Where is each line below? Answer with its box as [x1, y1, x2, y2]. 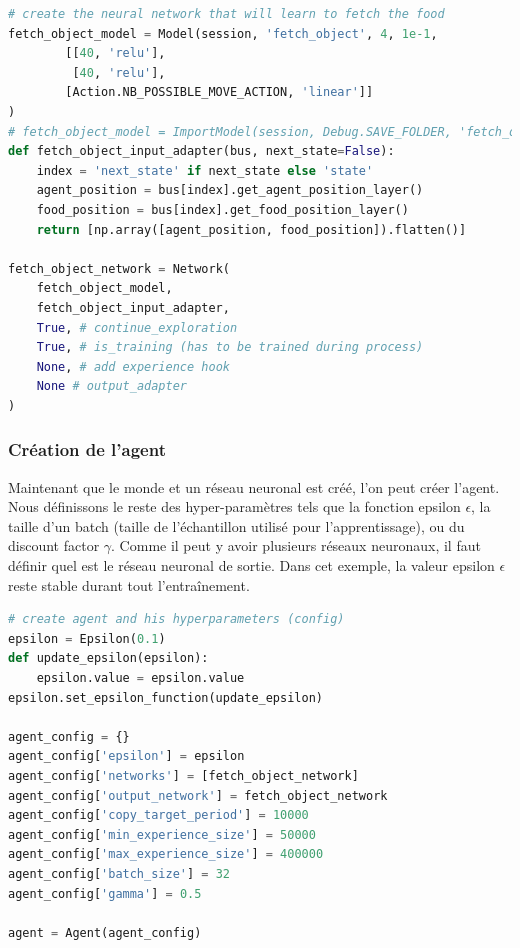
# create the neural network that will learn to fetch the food [8, 7, 445, 21]
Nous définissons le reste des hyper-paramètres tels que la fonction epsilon [8, 496, 461, 517]
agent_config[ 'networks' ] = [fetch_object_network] [8, 769, 359, 783]
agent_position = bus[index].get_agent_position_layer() [36, 183, 424, 198]
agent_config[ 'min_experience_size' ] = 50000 [8, 827, 316, 842]
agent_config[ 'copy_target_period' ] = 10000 [8, 808, 309, 823]
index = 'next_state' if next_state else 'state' [36, 163, 374, 178]
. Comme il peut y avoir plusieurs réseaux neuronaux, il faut [111, 535, 481, 556]
